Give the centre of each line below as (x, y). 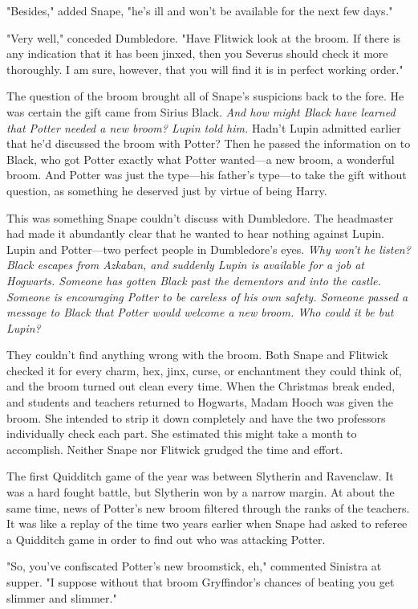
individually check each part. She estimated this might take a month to (182, 433)
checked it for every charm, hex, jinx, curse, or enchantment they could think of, (204, 370)
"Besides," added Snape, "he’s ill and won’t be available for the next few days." (200, 10)
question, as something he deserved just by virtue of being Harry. (167, 190)
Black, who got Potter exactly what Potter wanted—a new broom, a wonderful (201, 159)
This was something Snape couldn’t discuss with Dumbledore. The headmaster (200, 217)
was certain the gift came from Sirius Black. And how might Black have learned (201, 111)
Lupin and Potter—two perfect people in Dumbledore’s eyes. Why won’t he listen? (209, 249)
